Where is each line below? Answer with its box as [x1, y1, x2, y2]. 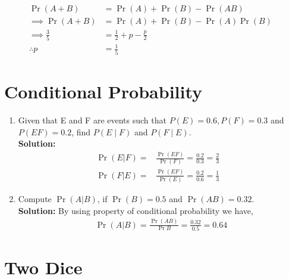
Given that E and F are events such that [18, 113, 167, 126]
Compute [18, 193, 52, 204]
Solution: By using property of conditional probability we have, [18, 204, 253, 216]
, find [71, 125, 91, 138]
